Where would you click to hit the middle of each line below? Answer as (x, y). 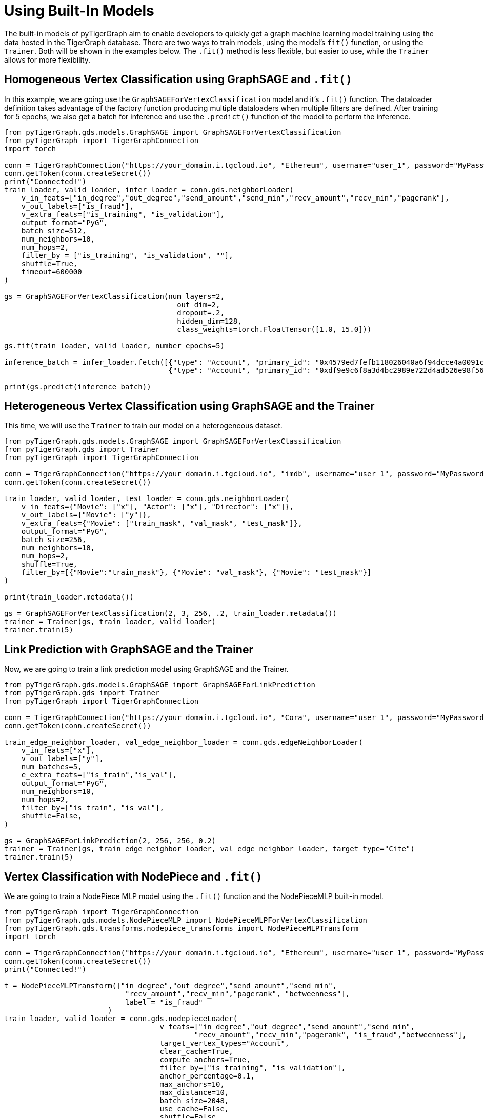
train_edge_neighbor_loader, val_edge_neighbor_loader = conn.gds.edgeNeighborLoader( (184, 742)
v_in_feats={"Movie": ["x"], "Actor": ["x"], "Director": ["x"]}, (157, 507)
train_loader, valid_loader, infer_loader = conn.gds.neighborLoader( (149, 189)
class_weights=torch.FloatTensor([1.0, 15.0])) (274, 329)
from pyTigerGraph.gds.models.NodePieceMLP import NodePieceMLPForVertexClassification (186, 920)
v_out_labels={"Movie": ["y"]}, (86, 515)
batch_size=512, (54, 231)
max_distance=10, (194, 1093)
